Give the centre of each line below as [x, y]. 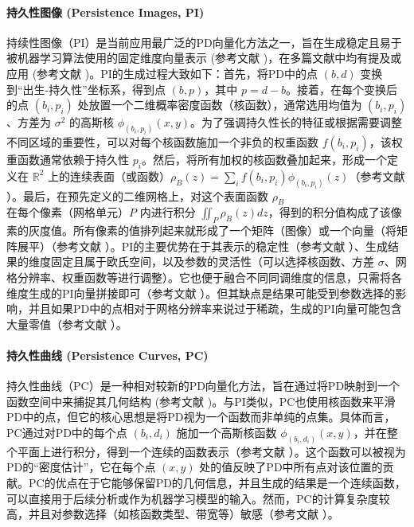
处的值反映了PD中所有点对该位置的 [291, 467]
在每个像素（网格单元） [68, 212]
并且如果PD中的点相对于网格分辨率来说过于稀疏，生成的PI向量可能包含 [215, 308]
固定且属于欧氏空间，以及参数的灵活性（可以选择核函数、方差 [212, 262]
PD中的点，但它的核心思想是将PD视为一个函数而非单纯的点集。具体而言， [201, 417]
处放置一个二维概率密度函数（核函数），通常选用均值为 [220, 105]
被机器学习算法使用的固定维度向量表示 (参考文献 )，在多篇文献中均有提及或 [204, 58]
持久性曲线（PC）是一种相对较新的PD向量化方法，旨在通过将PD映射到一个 [203, 386]
